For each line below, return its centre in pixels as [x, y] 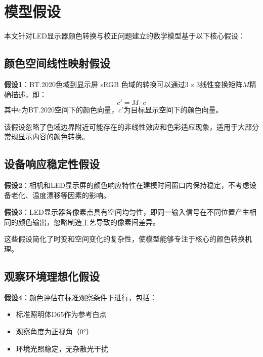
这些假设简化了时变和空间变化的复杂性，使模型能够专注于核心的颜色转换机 [128, 239]
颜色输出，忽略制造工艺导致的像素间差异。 [89, 222]
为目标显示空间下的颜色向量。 [173, 110]
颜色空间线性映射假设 [57, 63]
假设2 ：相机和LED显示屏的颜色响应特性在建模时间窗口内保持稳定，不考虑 [127, 185]
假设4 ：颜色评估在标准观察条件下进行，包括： [81, 297]
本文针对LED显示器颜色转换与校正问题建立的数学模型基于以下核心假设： [125, 36]
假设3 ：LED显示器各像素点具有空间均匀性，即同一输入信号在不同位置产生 [127, 212]
